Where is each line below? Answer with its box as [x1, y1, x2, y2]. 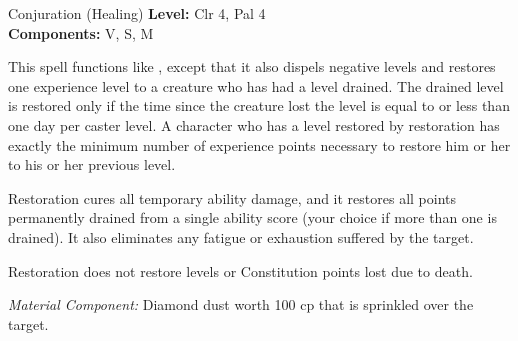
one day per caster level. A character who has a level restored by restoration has [8, 114, 500, 135]
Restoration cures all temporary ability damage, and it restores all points [8, 187, 457, 208]
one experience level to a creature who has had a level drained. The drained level [8, 75, 504, 96]
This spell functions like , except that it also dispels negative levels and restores [8, 56, 496, 77]
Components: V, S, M [8, 22, 154, 43]
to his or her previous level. [8, 154, 176, 175]
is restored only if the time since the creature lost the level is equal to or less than [8, 95, 510, 116]
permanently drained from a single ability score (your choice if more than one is [8, 207, 497, 228]
